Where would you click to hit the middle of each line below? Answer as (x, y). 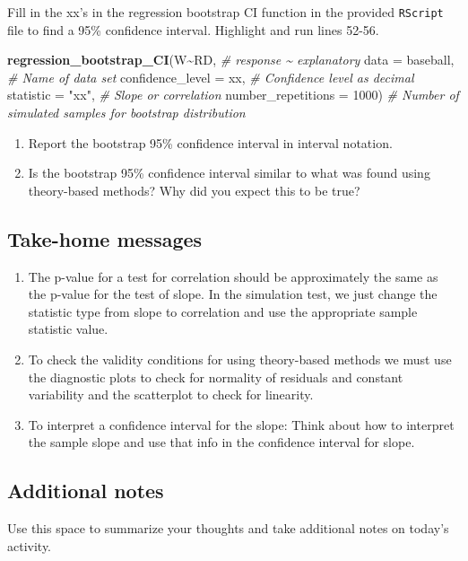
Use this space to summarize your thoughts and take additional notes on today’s (228, 528)
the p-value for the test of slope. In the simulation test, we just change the (233, 294)
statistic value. (68, 329)
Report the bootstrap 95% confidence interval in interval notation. (210, 142)
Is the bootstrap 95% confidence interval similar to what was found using (229, 173)
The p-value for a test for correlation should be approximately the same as (233, 276)
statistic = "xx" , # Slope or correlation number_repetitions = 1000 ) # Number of (233, 95)
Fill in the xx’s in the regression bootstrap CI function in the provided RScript (225, 12)
